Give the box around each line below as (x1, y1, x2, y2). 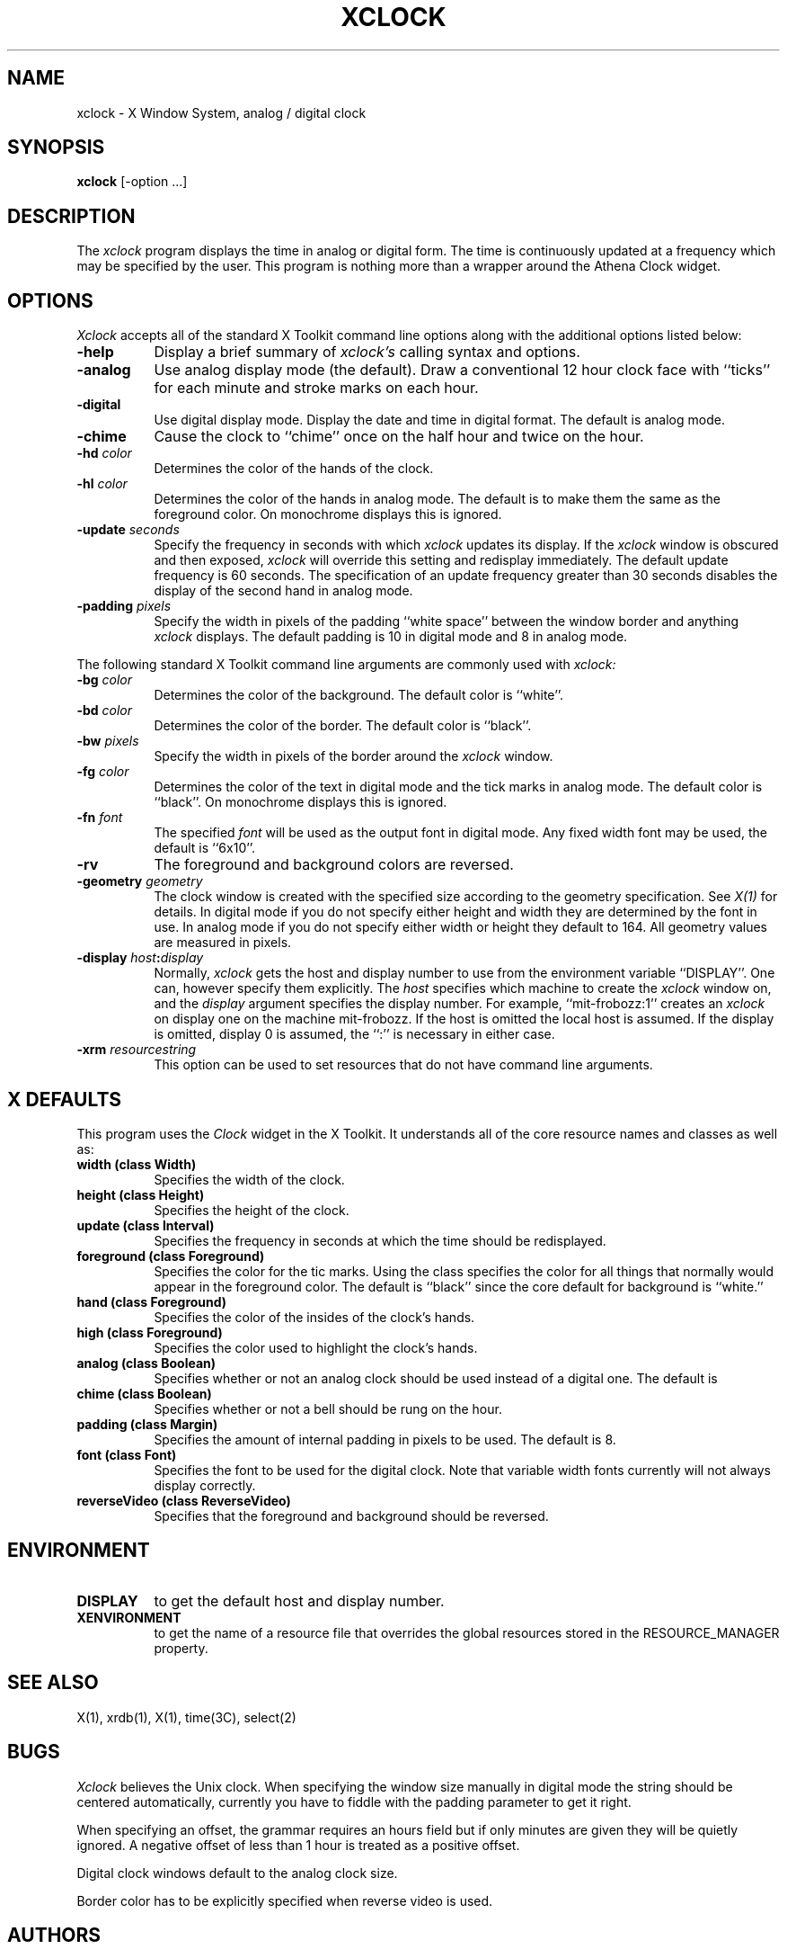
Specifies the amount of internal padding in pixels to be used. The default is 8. (154, 1431, 616, 1447)
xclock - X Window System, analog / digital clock (76, 104, 367, 121)
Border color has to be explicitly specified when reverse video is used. (76, 1892, 493, 1909)
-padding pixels (76, 598, 172, 614)
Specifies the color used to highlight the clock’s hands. (154, 1339, 478, 1355)
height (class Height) (76, 1186, 205, 1202)
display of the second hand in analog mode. (154, 583, 413, 599)
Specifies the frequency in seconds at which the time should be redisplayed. (154, 1232, 606, 1248)
